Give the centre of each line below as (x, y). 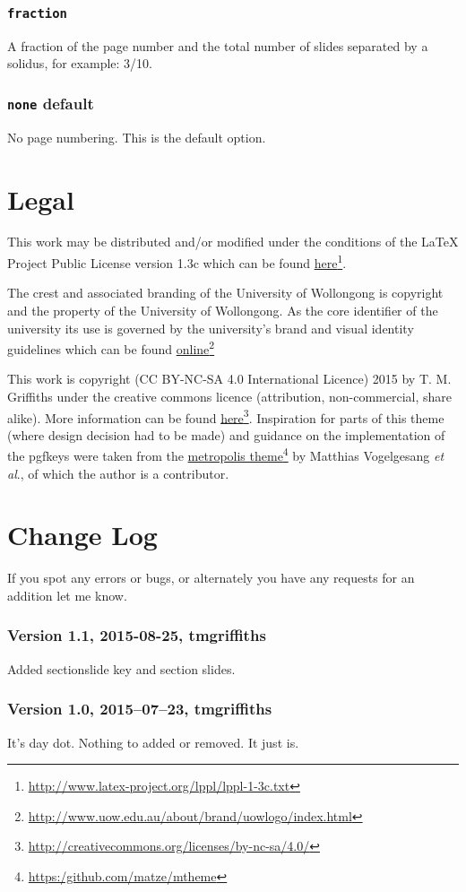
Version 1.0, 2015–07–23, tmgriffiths (140, 709)
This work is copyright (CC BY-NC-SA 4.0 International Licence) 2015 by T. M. (229, 379)
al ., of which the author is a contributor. (118, 473)
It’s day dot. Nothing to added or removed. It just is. (153, 742)
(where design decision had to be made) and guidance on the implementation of (226, 434)
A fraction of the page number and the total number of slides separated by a (218, 45)
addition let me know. (67, 595)
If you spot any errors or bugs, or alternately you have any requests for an (211, 578)
